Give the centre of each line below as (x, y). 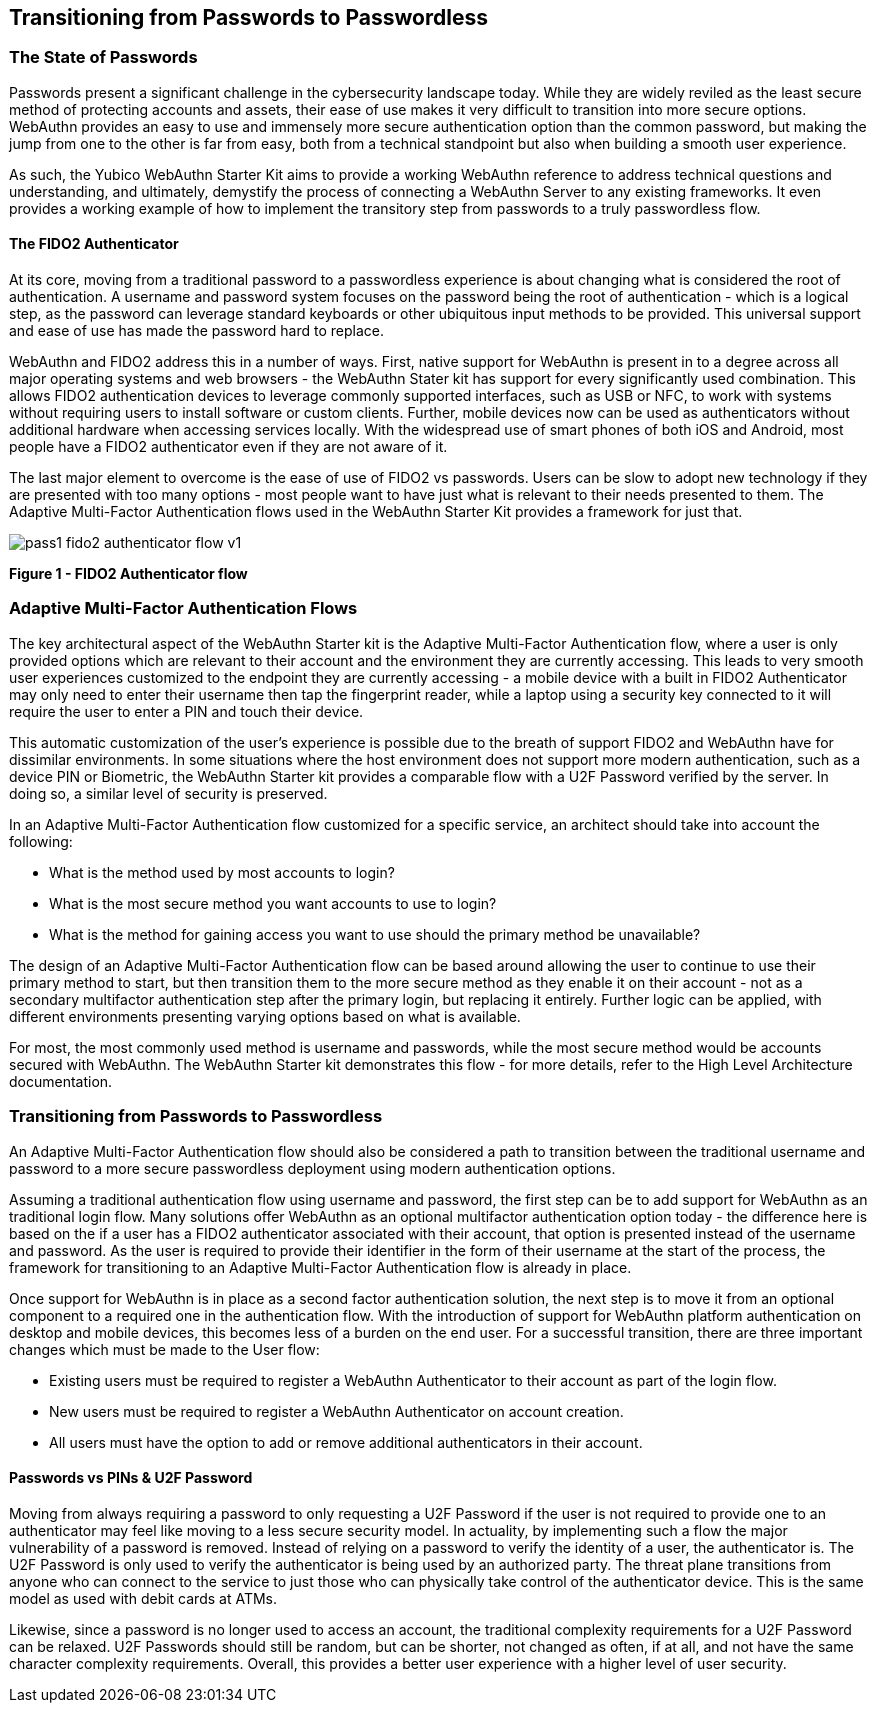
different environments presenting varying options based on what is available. (265, 1016)
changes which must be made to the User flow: (164, 1349)
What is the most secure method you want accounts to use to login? (273, 903)
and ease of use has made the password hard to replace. (196, 331)
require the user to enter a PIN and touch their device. (186, 711)
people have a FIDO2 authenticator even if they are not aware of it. (228, 447)
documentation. (61, 1081)
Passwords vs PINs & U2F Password (131, 1478)
